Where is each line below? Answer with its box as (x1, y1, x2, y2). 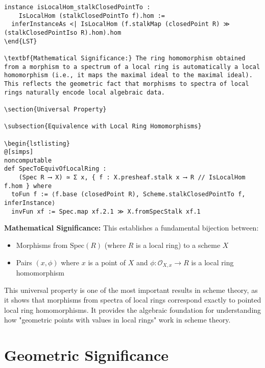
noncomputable (4, 156, 52, 164)
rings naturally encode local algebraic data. (4, 88, 165, 96)
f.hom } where (4, 182, 52, 190)
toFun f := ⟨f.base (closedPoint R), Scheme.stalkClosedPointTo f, (11, 191, 246, 198)
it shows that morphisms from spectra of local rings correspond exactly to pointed (4, 294, 261, 305)
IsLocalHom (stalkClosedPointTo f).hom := (18, 12, 165, 19)
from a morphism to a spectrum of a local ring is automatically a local (4, 63, 260, 71)
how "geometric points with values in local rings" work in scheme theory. (4, 314, 231, 325)
